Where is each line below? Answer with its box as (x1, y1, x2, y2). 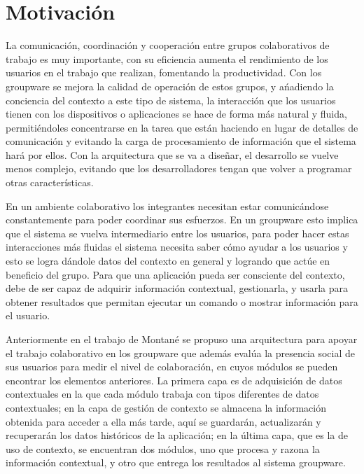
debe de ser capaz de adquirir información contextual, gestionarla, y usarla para (6, 281, 348, 295)
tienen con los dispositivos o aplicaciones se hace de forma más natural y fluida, (6, 106, 347, 121)
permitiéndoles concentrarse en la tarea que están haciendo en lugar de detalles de (6, 120, 358, 134)
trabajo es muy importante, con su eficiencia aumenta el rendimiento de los (6, 51, 328, 66)
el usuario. (6, 308, 50, 323)
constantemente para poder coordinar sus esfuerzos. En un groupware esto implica (6, 212, 358, 227)
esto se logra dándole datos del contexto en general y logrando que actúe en (6, 253, 330, 268)
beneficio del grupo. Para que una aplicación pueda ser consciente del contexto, (6, 267, 345, 281)
